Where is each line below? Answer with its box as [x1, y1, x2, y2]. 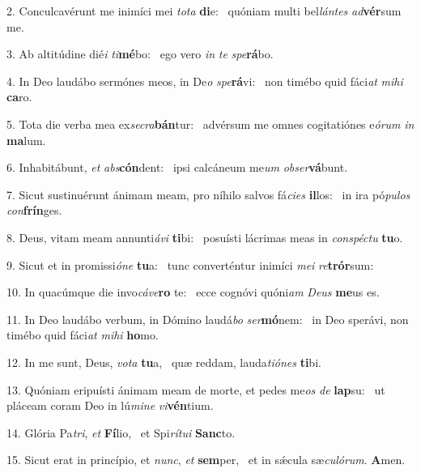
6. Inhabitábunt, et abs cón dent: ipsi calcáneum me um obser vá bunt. [6, 159, 348, 176]
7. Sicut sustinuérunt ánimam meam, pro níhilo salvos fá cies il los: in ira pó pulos [6, 185, 410, 202]
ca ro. [6, 88, 32, 105]
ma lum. [6, 131, 46, 148]
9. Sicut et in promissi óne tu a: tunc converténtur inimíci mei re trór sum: [6, 256, 374, 273]
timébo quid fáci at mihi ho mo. [6, 326, 159, 343]
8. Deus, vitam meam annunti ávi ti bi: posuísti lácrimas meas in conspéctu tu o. [6, 228, 403, 245]
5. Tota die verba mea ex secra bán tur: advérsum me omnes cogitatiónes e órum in [6, 115, 415, 132]
